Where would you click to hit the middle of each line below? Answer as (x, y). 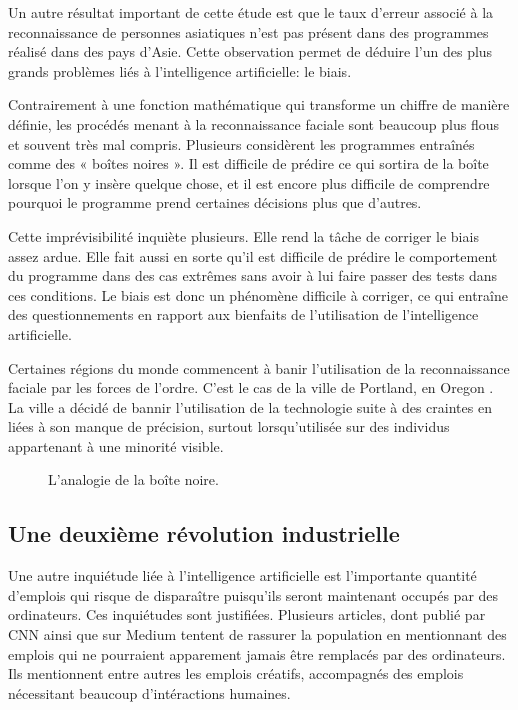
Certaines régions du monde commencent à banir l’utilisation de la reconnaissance (259, 367)
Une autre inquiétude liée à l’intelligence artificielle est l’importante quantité (242, 575)
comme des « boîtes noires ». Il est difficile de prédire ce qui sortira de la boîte (248, 163)
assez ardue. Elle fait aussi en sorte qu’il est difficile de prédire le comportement (253, 255)
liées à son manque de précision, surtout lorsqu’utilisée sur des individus (229, 426)
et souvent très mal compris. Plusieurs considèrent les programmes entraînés (241, 143)
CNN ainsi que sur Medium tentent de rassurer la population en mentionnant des (257, 634)
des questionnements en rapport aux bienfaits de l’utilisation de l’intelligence (243, 314)
